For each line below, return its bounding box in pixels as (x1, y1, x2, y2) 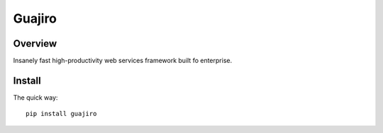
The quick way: (13, 93, 58, 102)
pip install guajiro (26, 110, 97, 118)
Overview (13, 37, 57, 50)
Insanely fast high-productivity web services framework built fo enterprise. (13, 57, 233, 65)
